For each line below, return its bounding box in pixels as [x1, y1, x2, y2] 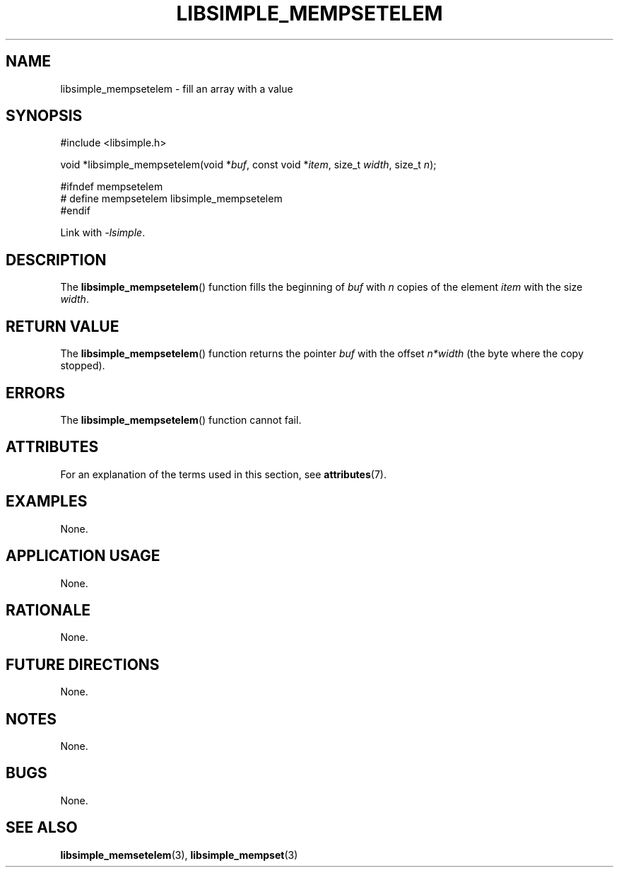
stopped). [60, 359, 105, 372]
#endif [60, 204, 90, 217]
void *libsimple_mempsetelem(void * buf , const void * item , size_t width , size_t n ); [60, 158, 437, 171]
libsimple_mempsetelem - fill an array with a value [60, 82, 293, 95]
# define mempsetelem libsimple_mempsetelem [60, 192, 283, 205]
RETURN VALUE [6, 317, 119, 335]
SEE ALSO [6, 819, 78, 837]
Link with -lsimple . [60, 226, 146, 239]
